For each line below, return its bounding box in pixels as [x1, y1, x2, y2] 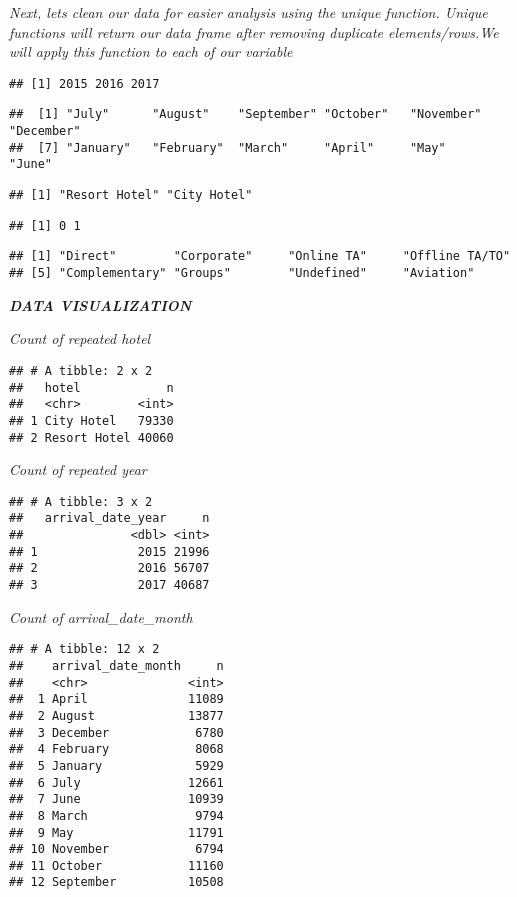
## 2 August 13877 [9, 708, 224, 723]
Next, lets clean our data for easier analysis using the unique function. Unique [9, 2, 488, 22]
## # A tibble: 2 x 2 [9, 363, 153, 378]
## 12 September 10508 [9, 875, 224, 890]
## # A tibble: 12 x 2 [9, 642, 160, 657]
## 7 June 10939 [9, 792, 224, 807]
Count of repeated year [9, 459, 147, 480]
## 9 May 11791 [9, 825, 224, 840]
